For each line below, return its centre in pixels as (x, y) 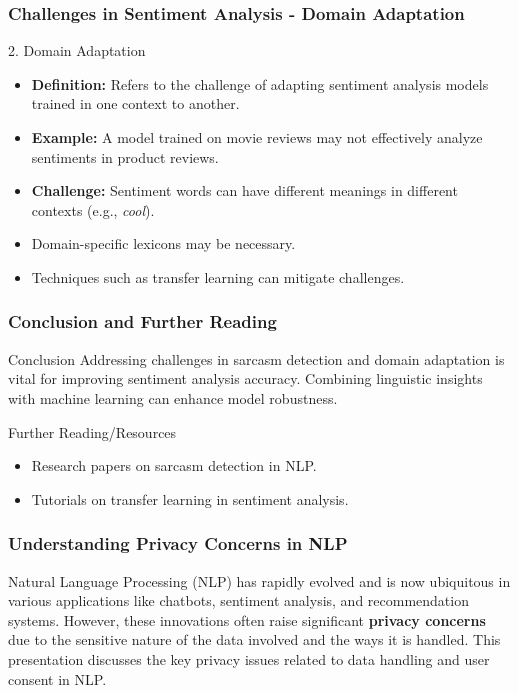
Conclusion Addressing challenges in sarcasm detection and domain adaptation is (256, 358)
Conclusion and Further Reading (142, 321)
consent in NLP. (57, 678)
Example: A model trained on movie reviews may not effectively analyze (257, 137)
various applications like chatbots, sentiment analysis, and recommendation (238, 600)
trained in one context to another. (135, 103)
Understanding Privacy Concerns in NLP (178, 543)
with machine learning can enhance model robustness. (173, 397)
